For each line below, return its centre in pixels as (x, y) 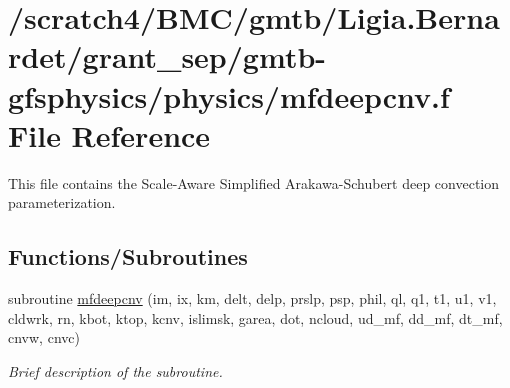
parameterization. (62, 202)
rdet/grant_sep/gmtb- (167, 56)
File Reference (109, 134)
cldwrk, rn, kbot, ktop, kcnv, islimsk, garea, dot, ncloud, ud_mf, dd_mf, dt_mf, (255, 317)
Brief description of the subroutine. (115, 370)
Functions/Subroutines (128, 256)
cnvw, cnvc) (44, 337)
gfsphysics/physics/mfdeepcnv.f (229, 95)
